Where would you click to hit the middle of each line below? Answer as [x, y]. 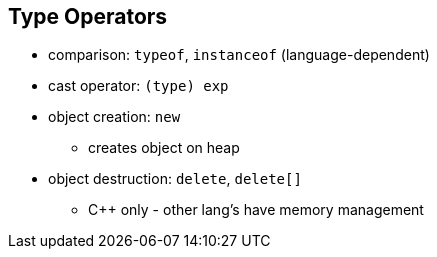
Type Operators [88, 16]
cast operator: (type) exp [138, 86]
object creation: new [114, 117]
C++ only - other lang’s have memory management [256, 210]
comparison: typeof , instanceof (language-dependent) [239, 55]
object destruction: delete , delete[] [175, 179]
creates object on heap [164, 148]
